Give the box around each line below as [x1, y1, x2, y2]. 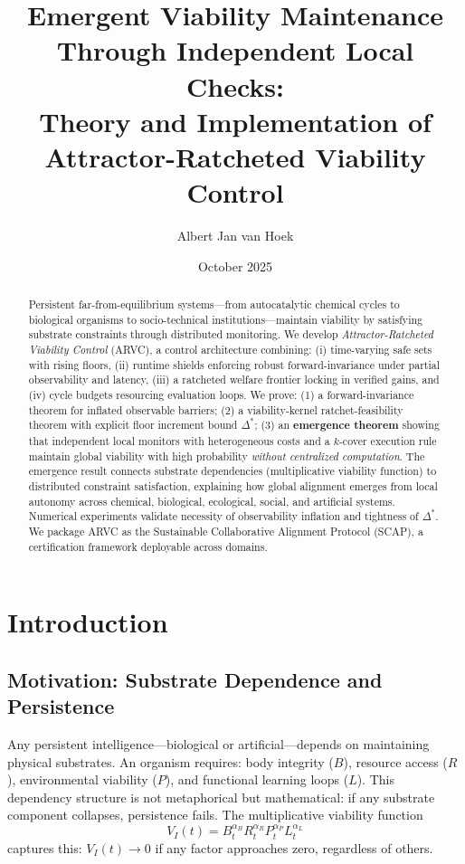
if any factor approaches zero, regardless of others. [155, 838, 433, 857]
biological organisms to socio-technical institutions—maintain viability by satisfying [28, 311, 422, 327]
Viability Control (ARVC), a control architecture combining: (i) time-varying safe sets [28, 342, 432, 357]
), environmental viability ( [7, 770, 157, 789]
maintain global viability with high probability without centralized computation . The [28, 448, 425, 463]
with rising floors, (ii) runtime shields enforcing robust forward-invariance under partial [28, 356, 441, 372]
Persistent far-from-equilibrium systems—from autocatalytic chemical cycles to [28, 297, 400, 312]
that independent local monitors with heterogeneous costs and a [28, 432, 330, 448]
